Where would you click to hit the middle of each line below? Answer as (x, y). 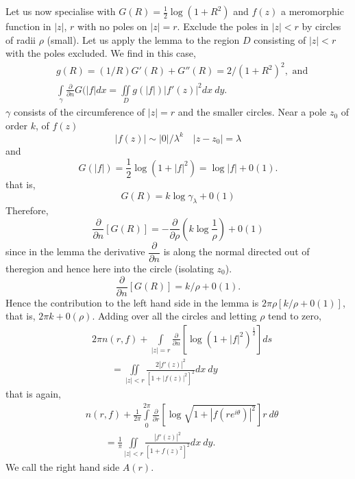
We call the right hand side (63, 466)
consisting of (280, 39)
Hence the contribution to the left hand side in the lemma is (132, 302)
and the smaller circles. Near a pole (252, 112)
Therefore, (27, 210)
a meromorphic (312, 11)
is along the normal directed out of (236, 251)
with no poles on (112, 26)
